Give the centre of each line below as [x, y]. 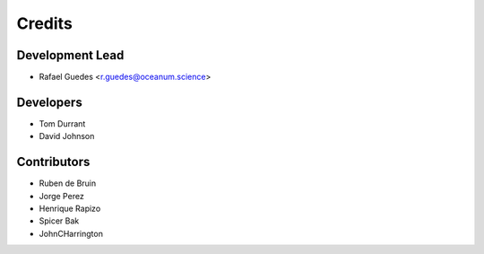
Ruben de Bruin [68, 183]
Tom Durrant [62, 123]
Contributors [53, 162]
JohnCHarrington [71, 233]
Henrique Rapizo [70, 209]
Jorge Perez [61, 196]
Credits [45, 23]
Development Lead [70, 55]
